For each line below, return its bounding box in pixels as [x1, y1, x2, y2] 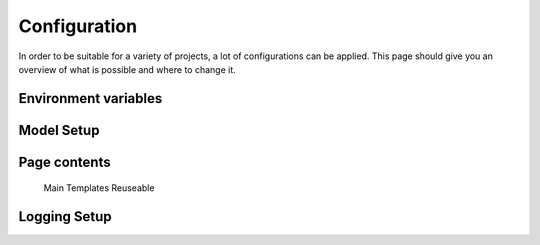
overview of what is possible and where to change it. [18, 63, 237, 75]
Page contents [18, 153, 111, 170]
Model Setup [18, 121, 100, 139]
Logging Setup [18, 208, 112, 225]
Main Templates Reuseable [43, 182, 155, 194]
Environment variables [18, 90, 163, 107]
